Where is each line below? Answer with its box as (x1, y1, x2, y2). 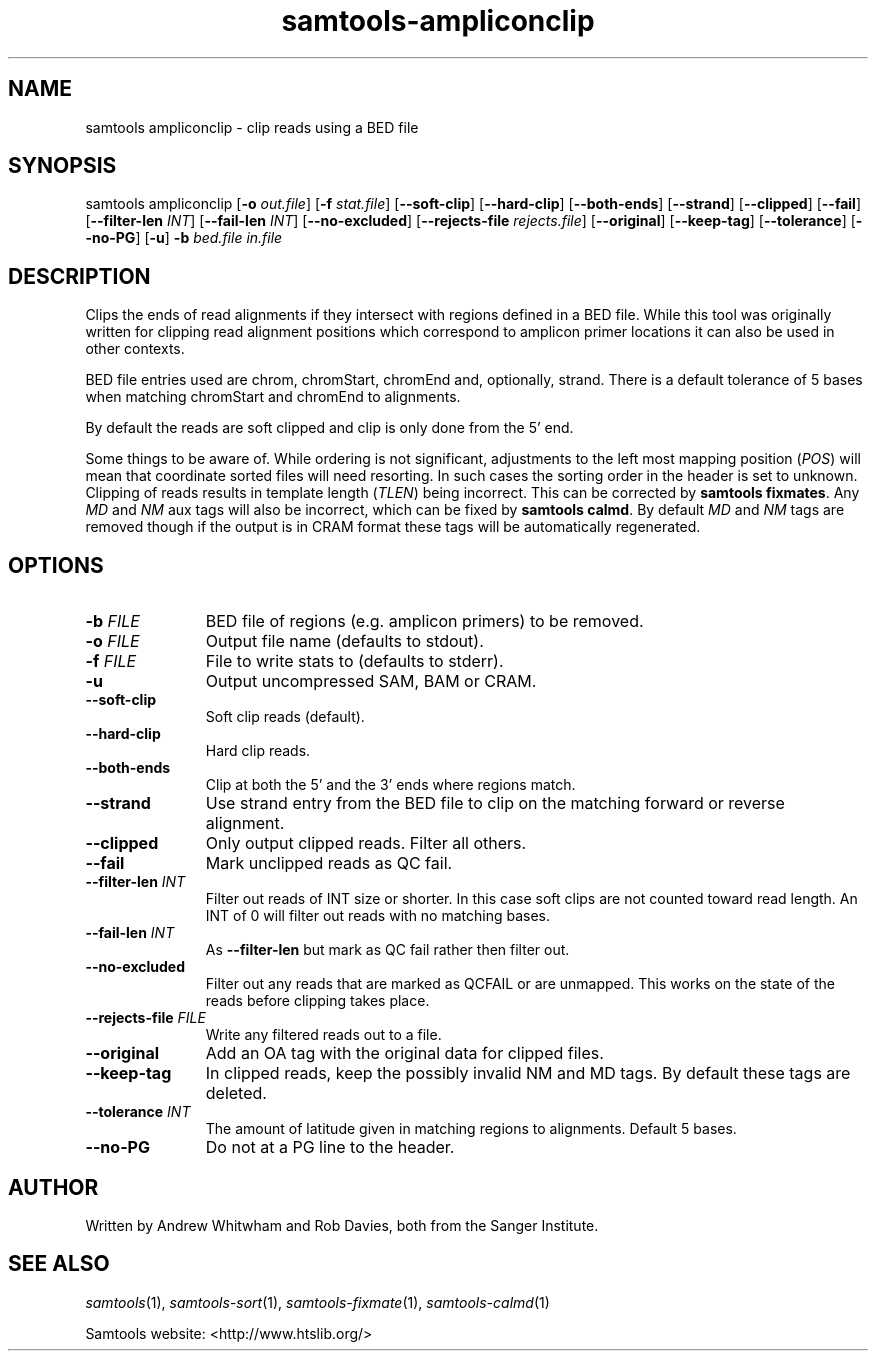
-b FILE (85, 611, 140, 632)
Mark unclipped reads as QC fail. (205, 853, 453, 874)
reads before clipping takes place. (205, 992, 430, 1010)
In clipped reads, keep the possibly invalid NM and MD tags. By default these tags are (205, 1063, 851, 1084)
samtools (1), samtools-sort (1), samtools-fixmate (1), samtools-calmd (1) (85, 1293, 550, 1311)
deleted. (205, 1083, 267, 1104)
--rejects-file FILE (85, 1009, 206, 1027)
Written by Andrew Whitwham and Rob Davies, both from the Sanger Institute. (85, 1216, 599, 1234)
